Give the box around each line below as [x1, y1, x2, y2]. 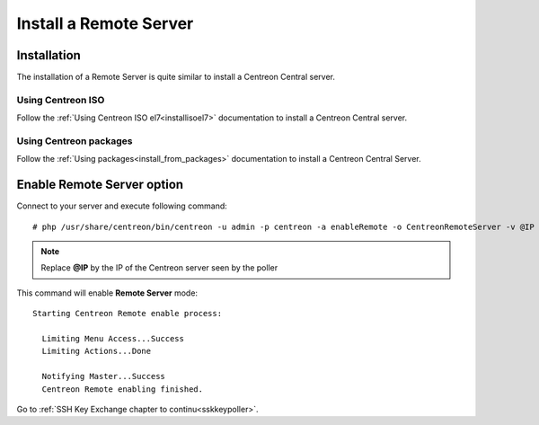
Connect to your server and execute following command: [16, 200, 228, 211]
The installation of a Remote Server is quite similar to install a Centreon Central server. [16, 72, 336, 83]
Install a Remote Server [16, 13, 194, 33]
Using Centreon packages [16, 135, 133, 147]
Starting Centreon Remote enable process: [32, 308, 223, 319]
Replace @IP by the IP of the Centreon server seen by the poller [40, 262, 278, 273]
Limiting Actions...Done [41, 346, 152, 357]
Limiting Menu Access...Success [41, 333, 184, 343]
